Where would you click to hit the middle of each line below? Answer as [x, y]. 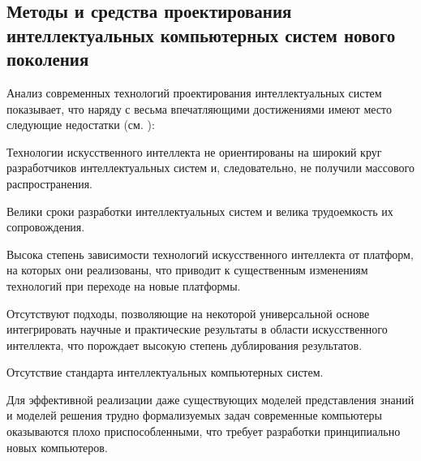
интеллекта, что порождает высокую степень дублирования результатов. [185, 345]
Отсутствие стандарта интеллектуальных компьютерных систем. [165, 372]
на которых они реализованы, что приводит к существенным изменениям [187, 270]
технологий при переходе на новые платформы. [124, 285]
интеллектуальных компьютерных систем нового [201, 34]
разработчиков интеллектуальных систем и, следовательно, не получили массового [210, 168]
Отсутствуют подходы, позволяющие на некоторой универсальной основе [188, 313]
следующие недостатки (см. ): [81, 125]
